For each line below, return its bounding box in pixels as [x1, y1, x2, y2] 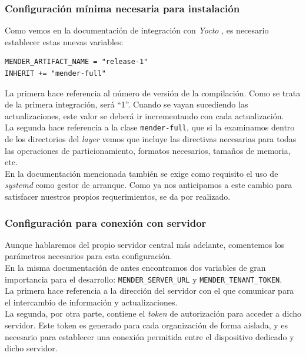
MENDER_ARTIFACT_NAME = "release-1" [5, 58, 148, 66]
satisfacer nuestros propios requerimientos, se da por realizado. [5, 190, 231, 202]
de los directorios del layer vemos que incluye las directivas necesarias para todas [5, 133, 297, 145]
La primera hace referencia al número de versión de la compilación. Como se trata [5, 86, 301, 99]
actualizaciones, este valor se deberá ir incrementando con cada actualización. [5, 109, 284, 122]
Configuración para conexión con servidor [5, 215, 207, 230]
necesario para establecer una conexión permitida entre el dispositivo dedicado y [5, 330, 294, 342]
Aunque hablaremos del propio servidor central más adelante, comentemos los [5, 238, 285, 250]
